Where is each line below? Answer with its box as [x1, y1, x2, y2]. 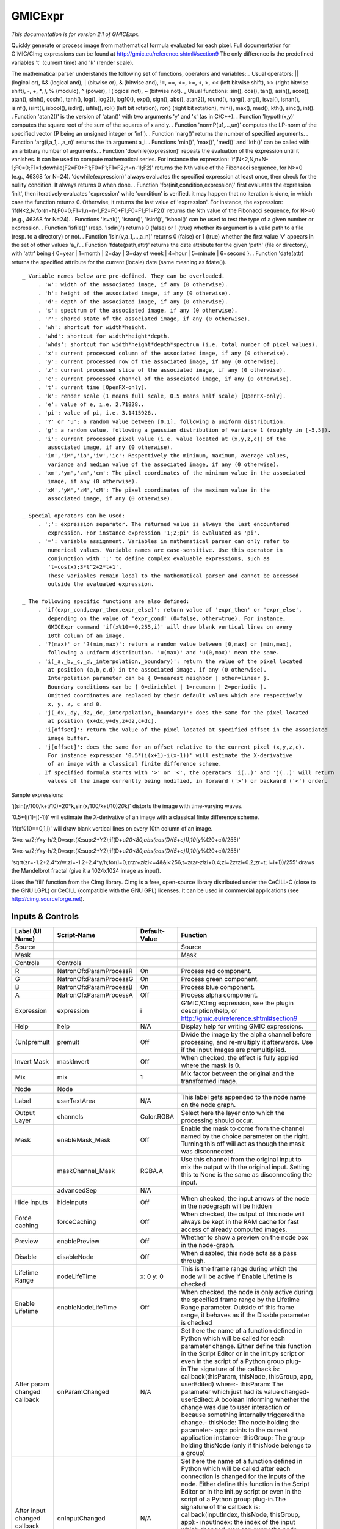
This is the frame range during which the [181, 1265, 298, 1273]
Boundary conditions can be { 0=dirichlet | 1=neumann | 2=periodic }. [48, 683, 267, 690]
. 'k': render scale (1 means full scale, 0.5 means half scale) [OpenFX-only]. [38, 392, 286, 399]
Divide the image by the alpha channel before [181, 1031, 311, 1039]
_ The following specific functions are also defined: [22, 598, 190, 605]
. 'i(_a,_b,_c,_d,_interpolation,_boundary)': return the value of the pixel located [38, 657, 302, 665]
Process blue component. [181, 983, 255, 991]
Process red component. [181, 967, 252, 976]
